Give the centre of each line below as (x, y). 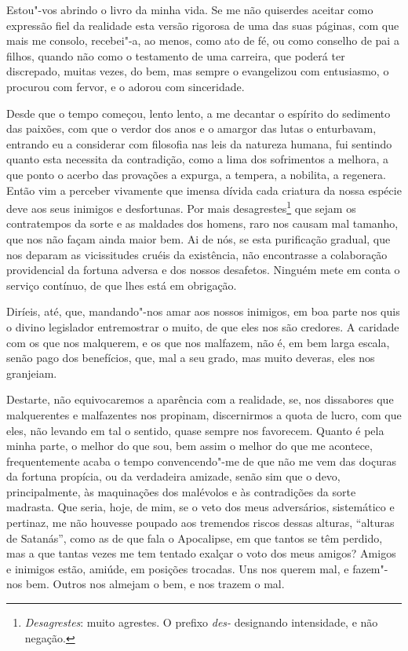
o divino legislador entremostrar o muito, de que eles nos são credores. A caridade (203, 326)
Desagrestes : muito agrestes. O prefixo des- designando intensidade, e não (201, 622)
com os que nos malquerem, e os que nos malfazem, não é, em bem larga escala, (198, 342)
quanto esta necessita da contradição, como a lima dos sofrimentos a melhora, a (198, 159)
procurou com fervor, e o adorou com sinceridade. (126, 86)
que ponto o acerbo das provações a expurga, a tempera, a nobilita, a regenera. (196, 174)
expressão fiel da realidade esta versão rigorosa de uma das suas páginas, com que (203, 25)
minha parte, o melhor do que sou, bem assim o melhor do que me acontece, (189, 446)
